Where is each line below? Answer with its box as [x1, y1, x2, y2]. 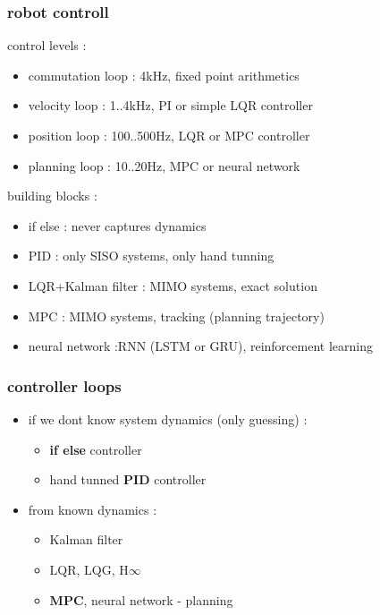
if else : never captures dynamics [28, 216, 207, 235]
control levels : [7, 36, 87, 55]
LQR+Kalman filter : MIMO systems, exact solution [28, 276, 317, 295]
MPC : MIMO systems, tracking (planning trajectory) [28, 306, 325, 325]
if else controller [49, 440, 142, 458]
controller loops [7, 374, 122, 397]
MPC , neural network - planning [49, 590, 233, 609]
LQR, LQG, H [49, 559, 129, 578]
